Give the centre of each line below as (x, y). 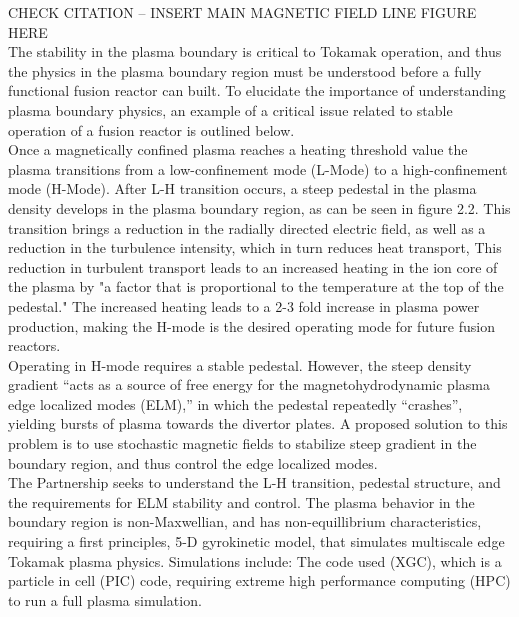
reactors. (34, 345)
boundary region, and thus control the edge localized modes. (193, 462)
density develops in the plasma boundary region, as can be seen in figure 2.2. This (259, 207)
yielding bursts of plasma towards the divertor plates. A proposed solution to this (258, 423)
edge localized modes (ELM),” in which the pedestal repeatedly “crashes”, (235, 403)
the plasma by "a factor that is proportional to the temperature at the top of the (256, 286)
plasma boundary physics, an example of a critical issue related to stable (230, 109)
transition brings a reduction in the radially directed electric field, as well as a (247, 227)
